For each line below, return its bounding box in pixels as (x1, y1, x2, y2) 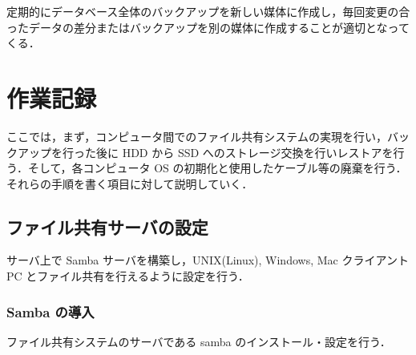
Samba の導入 (6, 301, 95, 321)
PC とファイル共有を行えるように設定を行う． (6, 268, 249, 284)
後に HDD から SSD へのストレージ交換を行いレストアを (95, 143, 394, 160)
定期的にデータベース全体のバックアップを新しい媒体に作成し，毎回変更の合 (6, 3, 410, 19)
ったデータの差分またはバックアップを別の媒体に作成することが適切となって (6, 18, 410, 35)
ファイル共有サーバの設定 (6, 214, 208, 239)
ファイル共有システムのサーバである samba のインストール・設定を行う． (6, 333, 391, 349)
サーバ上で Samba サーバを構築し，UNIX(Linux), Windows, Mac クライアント (6, 252, 409, 268)
